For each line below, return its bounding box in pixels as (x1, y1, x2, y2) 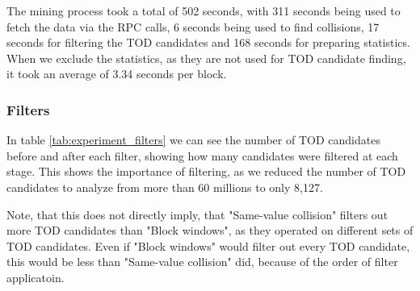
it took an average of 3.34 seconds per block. (6, 65, 227, 82)
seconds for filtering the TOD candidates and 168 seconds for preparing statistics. (6, 34, 410, 51)
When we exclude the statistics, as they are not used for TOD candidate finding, (6, 49, 406, 66)
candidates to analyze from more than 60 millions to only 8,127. (6, 178, 323, 195)
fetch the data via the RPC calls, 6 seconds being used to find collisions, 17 (6, 18, 380, 35)
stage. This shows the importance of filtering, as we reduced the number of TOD (6, 163, 406, 180)
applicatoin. (6, 268, 65, 285)
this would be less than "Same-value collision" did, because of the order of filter (6, 253, 398, 270)
